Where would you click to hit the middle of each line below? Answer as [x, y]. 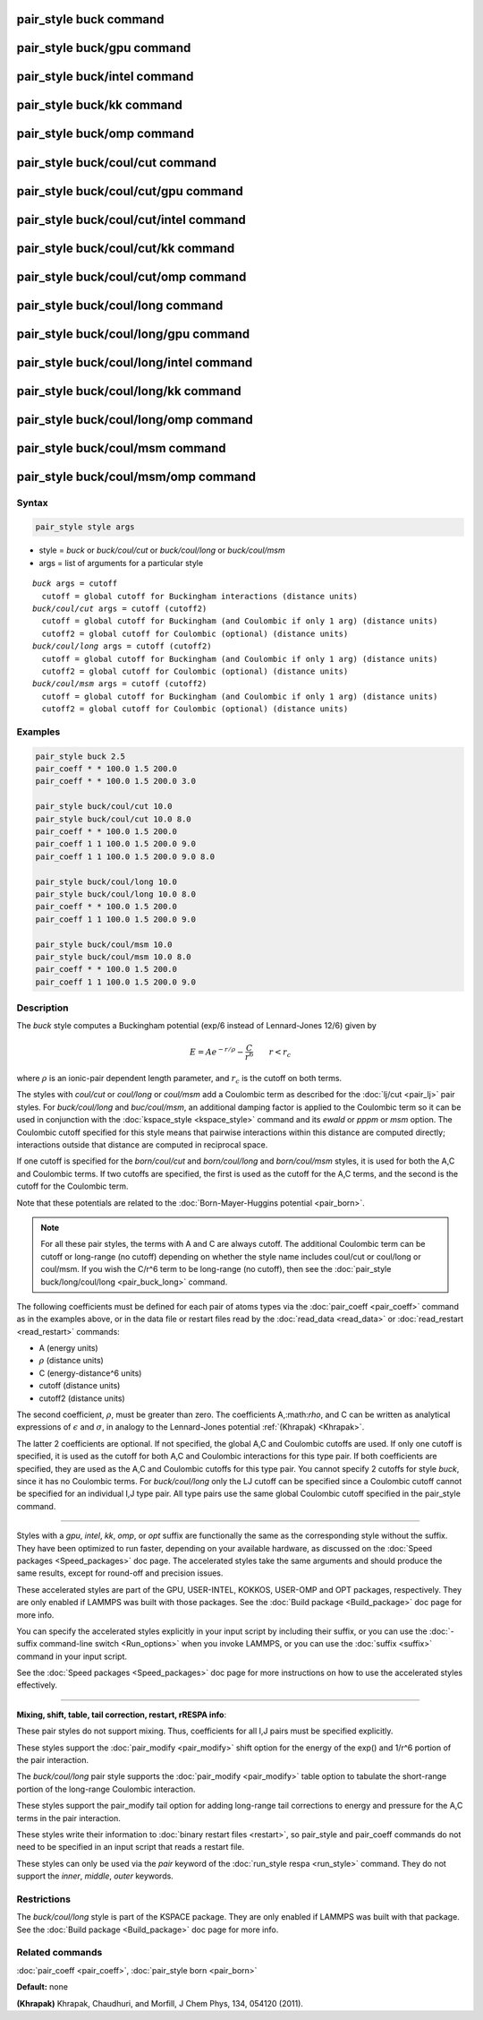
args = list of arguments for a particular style [121, 563]
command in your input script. [72, 1656]
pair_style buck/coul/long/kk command [129, 391]
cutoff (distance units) [80, 1386]
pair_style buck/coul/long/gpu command [133, 334]
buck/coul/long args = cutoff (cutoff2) [122, 646]
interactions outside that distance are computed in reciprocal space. [142, 1145]
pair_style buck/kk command [100, 105]
